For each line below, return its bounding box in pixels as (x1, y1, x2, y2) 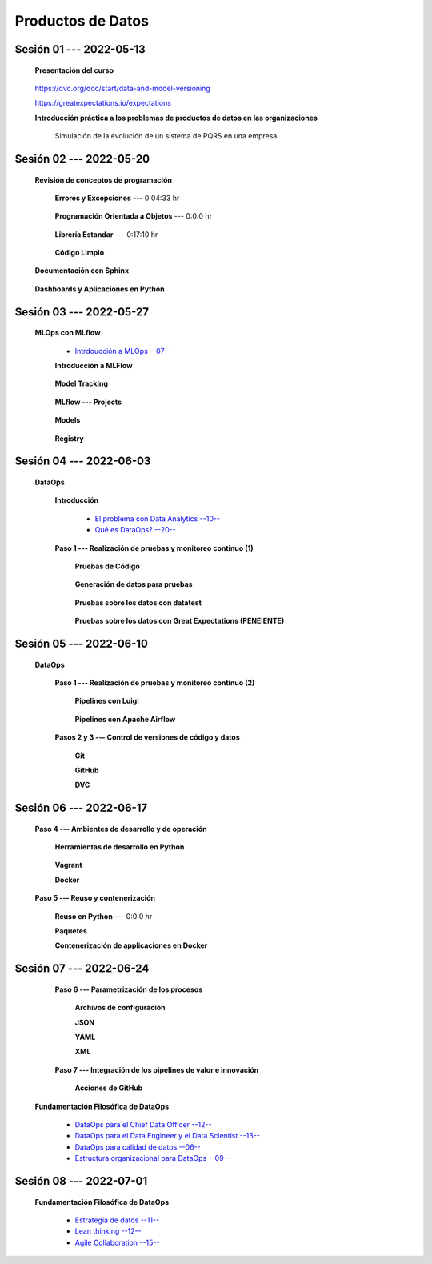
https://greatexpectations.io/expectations (34, 98, 172, 108)
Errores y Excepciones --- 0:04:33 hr (54, 193, 180, 203)
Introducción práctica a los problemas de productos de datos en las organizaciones (34, 113, 318, 122)
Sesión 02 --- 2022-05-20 (14, 152, 150, 166)
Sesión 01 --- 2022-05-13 (14, 42, 146, 56)
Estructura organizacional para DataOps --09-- (74, 1154, 231, 1163)
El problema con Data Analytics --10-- (94, 513, 220, 524)
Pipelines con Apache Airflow (74, 714, 176, 724)
